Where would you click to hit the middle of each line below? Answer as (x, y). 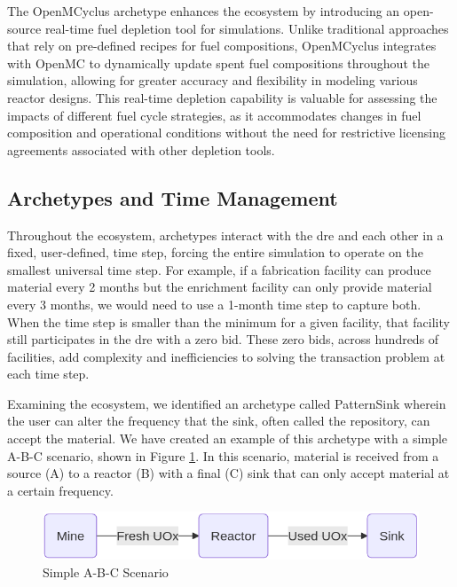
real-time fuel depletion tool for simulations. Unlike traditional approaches (247, 28)
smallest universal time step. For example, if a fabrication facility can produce (219, 269)
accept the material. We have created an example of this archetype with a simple (228, 438)
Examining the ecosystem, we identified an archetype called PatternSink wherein (227, 403)
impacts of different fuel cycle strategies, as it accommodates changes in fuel (214, 115)
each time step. (48, 374)
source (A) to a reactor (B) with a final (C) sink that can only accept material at (228, 473)
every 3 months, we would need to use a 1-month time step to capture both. (214, 304)
